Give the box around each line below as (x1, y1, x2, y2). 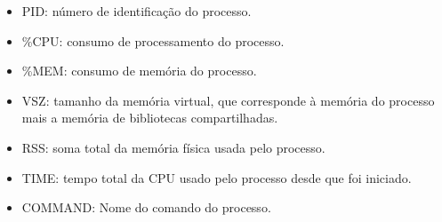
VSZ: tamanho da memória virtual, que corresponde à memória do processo (21, 91, 435, 109)
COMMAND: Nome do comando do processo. (21, 198, 271, 217)
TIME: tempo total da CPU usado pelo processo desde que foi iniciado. (21, 168, 412, 186)
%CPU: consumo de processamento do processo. (21, 31, 285, 50)
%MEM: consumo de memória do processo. (21, 61, 257, 80)
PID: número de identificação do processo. (21, 2, 252, 20)
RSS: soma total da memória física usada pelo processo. (21, 138, 325, 156)
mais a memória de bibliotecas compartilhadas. (21, 108, 278, 127)
